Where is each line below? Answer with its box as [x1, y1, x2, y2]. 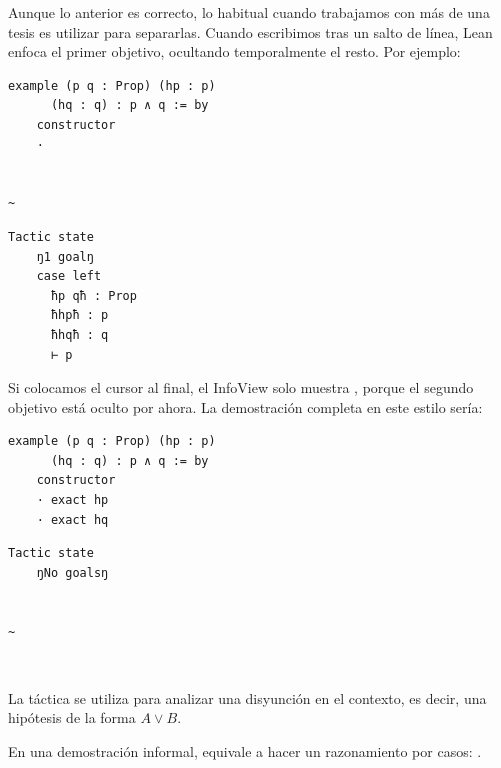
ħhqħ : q [50, 327, 109, 342]
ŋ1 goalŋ [36, 249, 94, 264]
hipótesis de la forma [8, 707, 136, 728]
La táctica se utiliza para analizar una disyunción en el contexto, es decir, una [8, 687, 487, 708]
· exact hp [36, 493, 109, 508]
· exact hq [36, 512, 109, 527]
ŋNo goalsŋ [36, 565, 109, 580]
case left [36, 269, 102, 284]
